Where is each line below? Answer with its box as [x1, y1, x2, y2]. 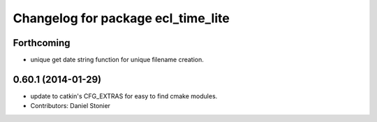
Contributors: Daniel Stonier [30, 102, 111, 110]
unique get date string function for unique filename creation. [30, 56, 204, 64]
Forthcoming [13, 37, 71, 49]
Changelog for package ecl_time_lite [13, 10, 230, 26]
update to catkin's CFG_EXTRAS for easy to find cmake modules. [30, 91, 218, 100]
